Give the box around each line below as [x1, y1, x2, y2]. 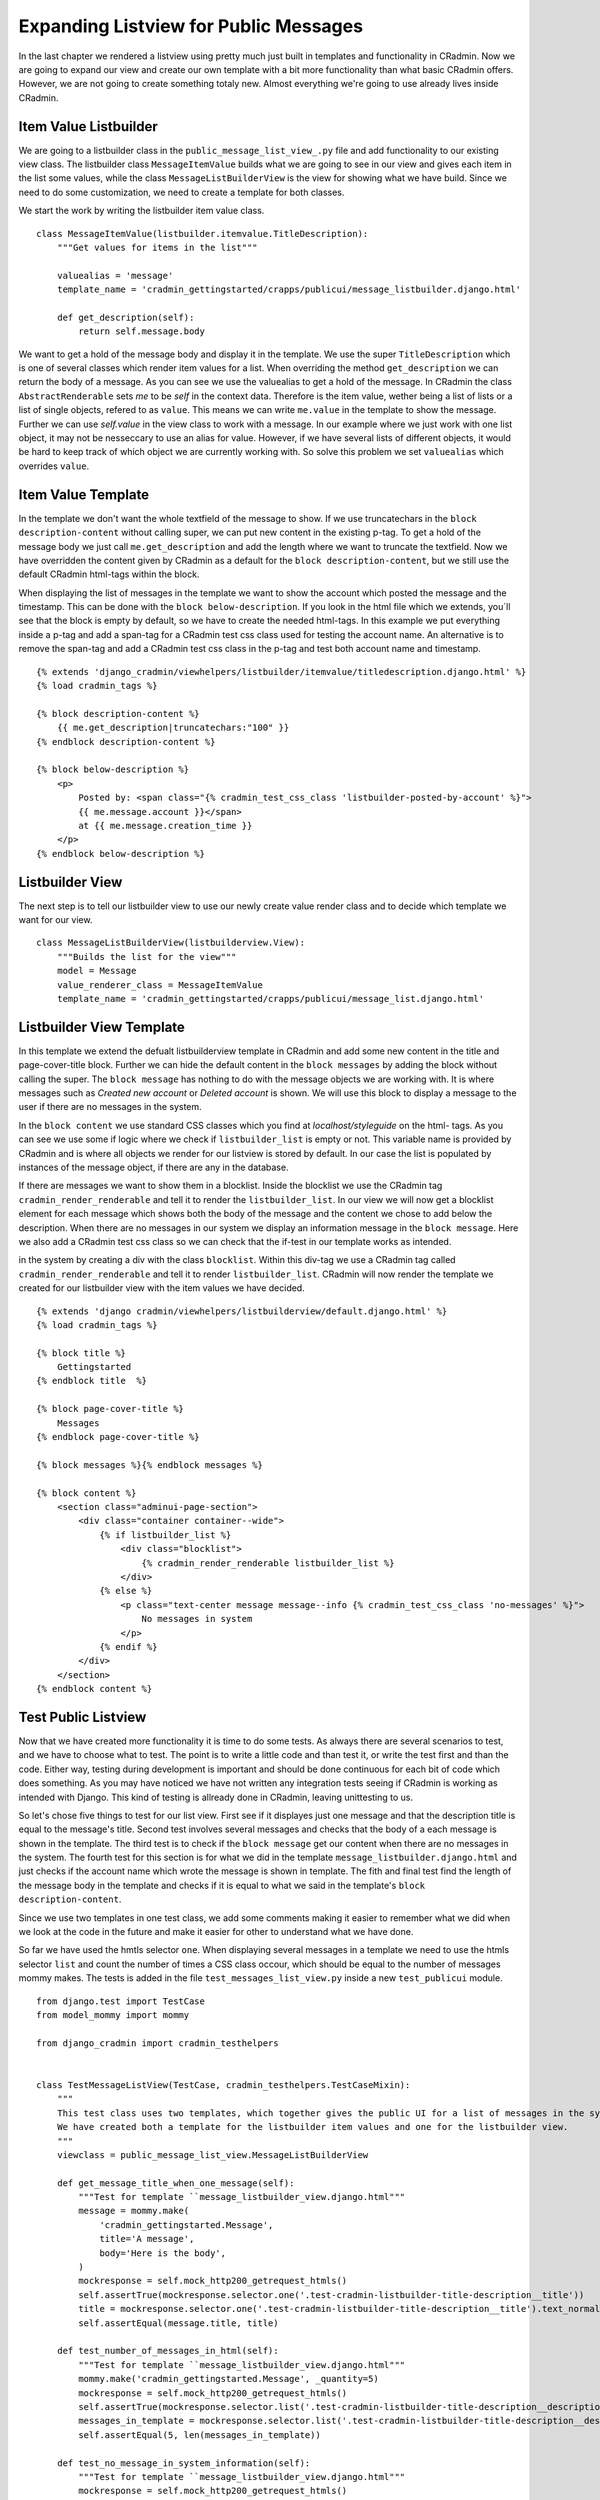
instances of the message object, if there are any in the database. [18, 1161, 289, 1173]
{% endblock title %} [36, 1375, 148, 1387]
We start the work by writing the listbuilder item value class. [18, 205, 265, 217]
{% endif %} [99, 1641, 158, 1652]
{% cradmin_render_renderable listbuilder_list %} [141, 1557, 395, 1569]
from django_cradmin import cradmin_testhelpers [36, 2037, 279, 2049]
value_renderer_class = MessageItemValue [56, 979, 264, 990]
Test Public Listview [18, 1708, 147, 1725]
